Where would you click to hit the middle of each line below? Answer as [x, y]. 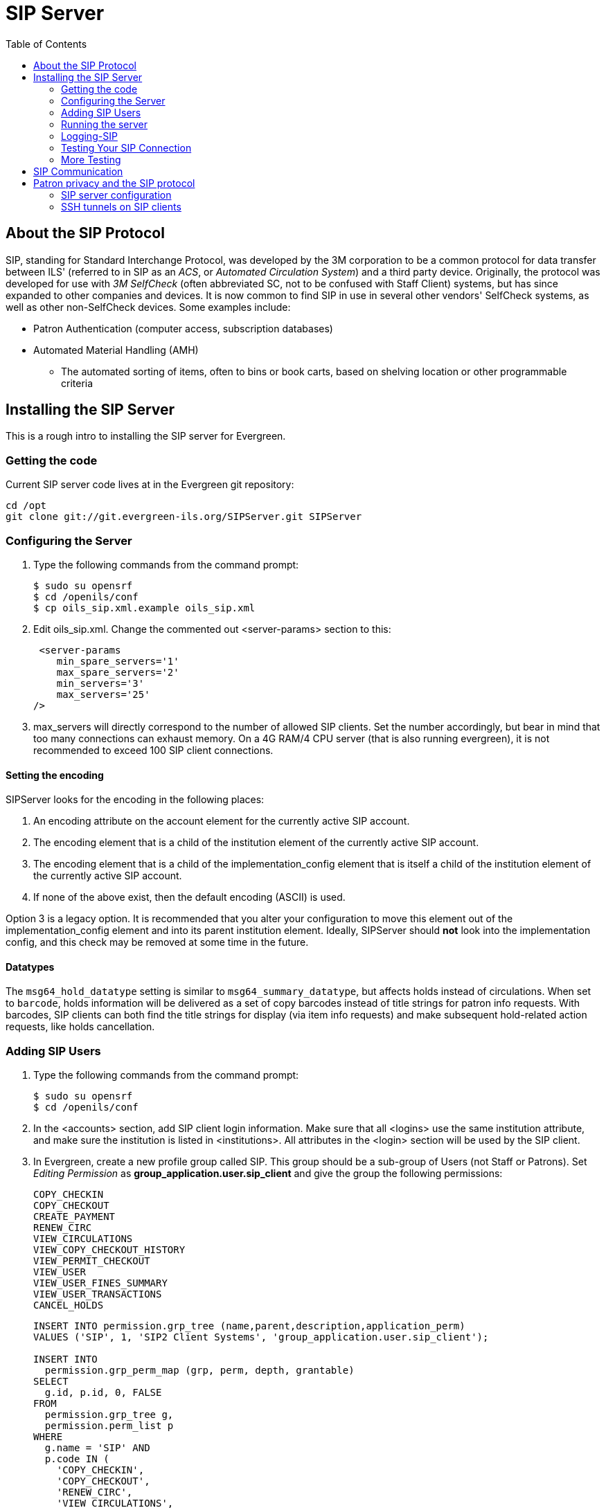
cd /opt [26, 506]
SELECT [51, 1382]
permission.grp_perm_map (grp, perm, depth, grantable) [199, 1371]
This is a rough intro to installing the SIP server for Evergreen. [146, 436]
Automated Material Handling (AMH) [116, 350]
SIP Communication [78, 171]
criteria [77, 383]
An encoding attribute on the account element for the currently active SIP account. [222, 821]
